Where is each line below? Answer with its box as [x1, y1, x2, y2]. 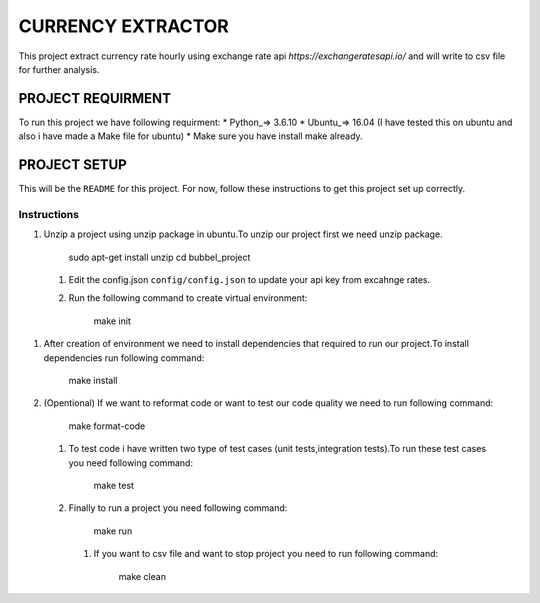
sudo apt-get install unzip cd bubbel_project [68, 251, 251, 263]
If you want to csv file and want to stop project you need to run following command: [93, 548, 439, 560]
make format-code [68, 420, 146, 432]
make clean [118, 570, 167, 582]
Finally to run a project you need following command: [68, 502, 288, 514]
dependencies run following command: [43, 351, 205, 364]
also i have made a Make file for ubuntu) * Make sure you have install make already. [18, 130, 364, 142]
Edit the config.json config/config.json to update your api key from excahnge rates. [68, 274, 431, 286]
